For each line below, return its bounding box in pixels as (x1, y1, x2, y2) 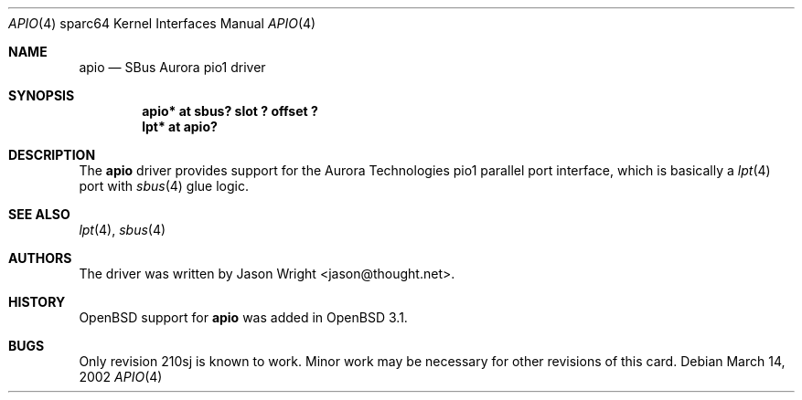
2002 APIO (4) (79, 369, 163, 384)
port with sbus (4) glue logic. (79, 178, 249, 194)
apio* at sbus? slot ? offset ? (142, 103, 318, 119)
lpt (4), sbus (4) (79, 222, 166, 237)
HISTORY (8, 294, 66, 310)
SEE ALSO (8, 206, 70, 222)
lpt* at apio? (142, 119, 218, 134)
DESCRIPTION (8, 147, 96, 163)
